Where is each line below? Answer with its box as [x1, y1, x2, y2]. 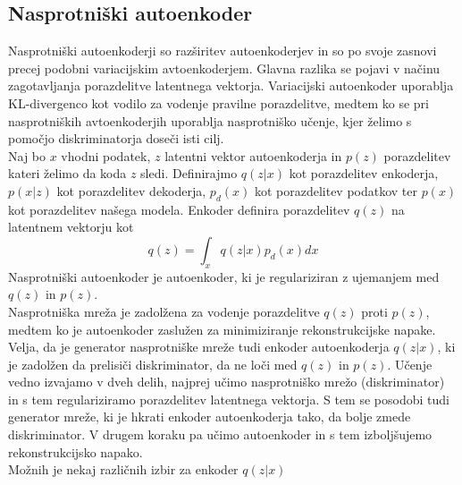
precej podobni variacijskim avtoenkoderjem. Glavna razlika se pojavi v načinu [8, 58, 441, 77]
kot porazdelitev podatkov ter [254, 181, 418, 200]
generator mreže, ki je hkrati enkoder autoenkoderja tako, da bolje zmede [8, 407, 411, 426]
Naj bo [8, 146, 46, 165]
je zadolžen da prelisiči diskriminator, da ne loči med [8, 354, 298, 373]
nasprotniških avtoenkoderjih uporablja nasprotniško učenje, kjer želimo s [8, 111, 412, 130]
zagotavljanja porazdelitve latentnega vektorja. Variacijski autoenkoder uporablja [8, 76, 454, 95]
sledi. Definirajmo [140, 164, 238, 183]
